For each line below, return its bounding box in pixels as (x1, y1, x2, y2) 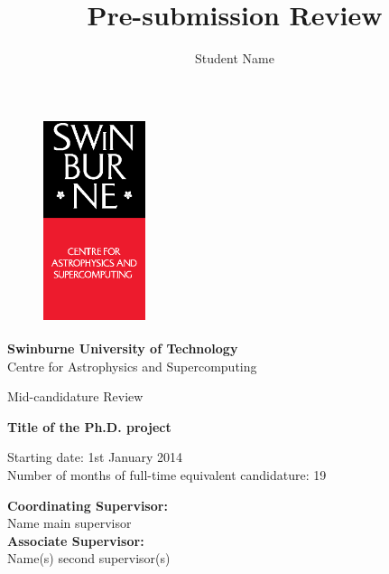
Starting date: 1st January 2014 (7, 447, 183, 466)
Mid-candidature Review (7, 387, 144, 406)
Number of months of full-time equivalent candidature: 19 (7, 466, 327, 485)
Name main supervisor (7, 513, 132, 532)
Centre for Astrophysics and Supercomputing (7, 356, 257, 375)
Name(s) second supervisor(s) (7, 549, 171, 568)
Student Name (195, 49, 274, 68)
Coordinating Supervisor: (7, 495, 168, 514)
